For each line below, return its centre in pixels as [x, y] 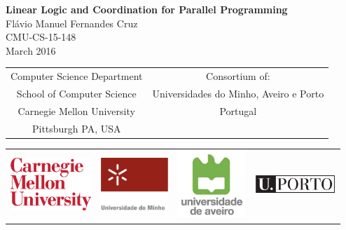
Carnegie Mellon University [76, 110]
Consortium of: [238, 76]
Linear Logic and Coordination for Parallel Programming [147, 9]
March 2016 [31, 50]
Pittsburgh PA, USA [76, 128]
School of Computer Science [76, 93]
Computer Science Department [77, 76]
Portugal [238, 110]
